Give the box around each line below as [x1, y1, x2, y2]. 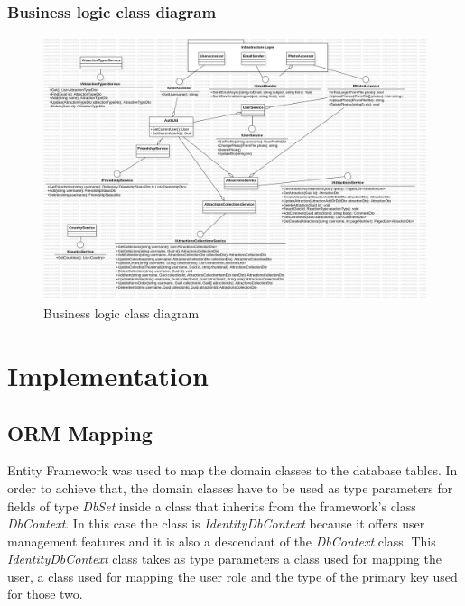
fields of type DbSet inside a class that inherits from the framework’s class [7, 496, 416, 515]
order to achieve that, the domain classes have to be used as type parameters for [7, 478, 453, 497]
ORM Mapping [7, 418, 153, 446]
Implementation [7, 356, 209, 393]
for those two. [7, 584, 83, 603]
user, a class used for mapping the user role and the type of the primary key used [7, 566, 458, 585]
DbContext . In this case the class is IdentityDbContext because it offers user [7, 514, 425, 533]
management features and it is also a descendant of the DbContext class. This [7, 531, 436, 550]
